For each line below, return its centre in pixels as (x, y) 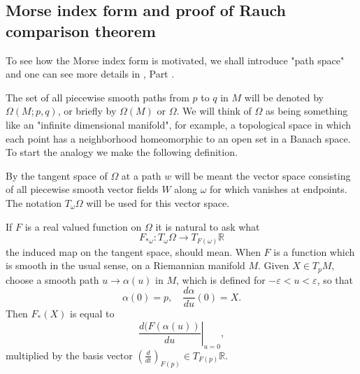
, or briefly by (87, 111)
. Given (274, 265)
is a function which (314, 251)
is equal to (92, 314)
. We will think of (214, 111)
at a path (141, 175)
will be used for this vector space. (158, 202)
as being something (307, 111)
